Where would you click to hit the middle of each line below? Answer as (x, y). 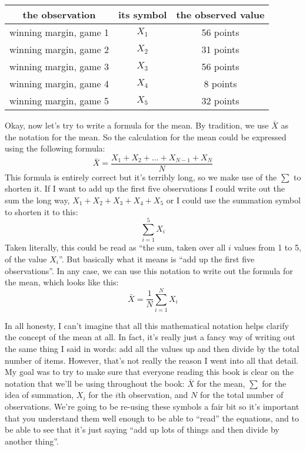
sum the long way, (37, 200)
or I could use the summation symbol (233, 200)
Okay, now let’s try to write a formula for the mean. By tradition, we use (137, 125)
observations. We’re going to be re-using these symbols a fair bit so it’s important (152, 406)
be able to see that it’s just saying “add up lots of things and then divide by (142, 429)
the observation (59, 14)
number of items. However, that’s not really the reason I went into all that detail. (152, 360)
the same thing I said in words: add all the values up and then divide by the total (152, 349)
